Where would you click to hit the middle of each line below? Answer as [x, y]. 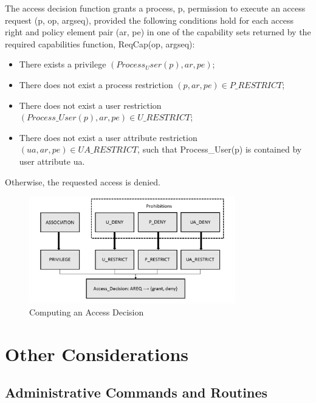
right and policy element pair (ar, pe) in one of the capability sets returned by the [158, 32]
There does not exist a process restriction [96, 84]
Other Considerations [97, 353]
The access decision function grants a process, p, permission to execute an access [155, 8]
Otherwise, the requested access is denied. [83, 181]
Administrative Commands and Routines [136, 392]
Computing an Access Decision [87, 312]
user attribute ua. [52, 161]
